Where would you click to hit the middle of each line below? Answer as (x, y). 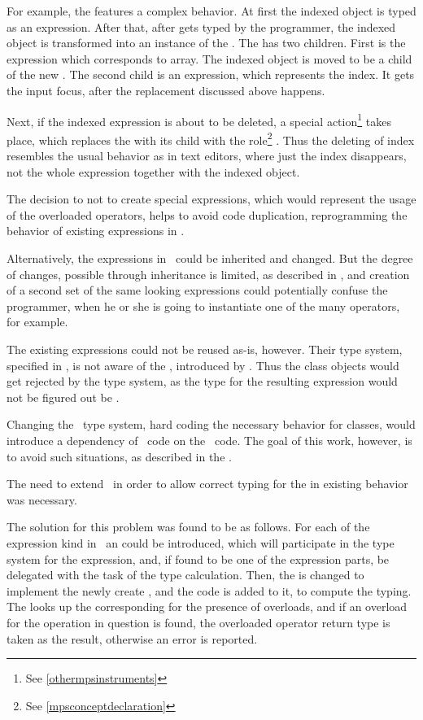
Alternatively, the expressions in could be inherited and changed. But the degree (210, 258)
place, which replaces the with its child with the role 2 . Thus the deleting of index (211, 138)
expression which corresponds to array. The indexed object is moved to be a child (209, 58)
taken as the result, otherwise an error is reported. (132, 638)
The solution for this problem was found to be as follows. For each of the (188, 527)
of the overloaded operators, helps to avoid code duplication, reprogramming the (207, 214)
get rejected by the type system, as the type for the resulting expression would (202, 381)
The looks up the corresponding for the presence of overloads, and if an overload (207, 607)
